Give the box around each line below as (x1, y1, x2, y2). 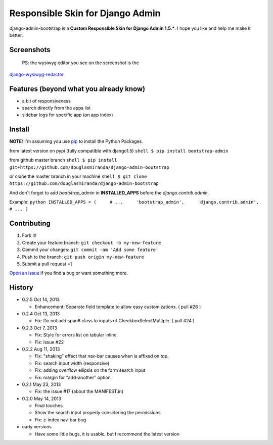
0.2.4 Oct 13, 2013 (22, 311, 60, 317)
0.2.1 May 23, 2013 (22, 381, 61, 387)
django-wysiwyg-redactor (9, 71, 64, 77)
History (9, 283, 34, 292)
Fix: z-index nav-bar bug (34, 417, 86, 423)
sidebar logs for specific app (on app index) (22, 112, 113, 118)
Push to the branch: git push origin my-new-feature (22, 254, 144, 260)
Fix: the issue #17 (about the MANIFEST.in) (34, 388, 124, 394)
